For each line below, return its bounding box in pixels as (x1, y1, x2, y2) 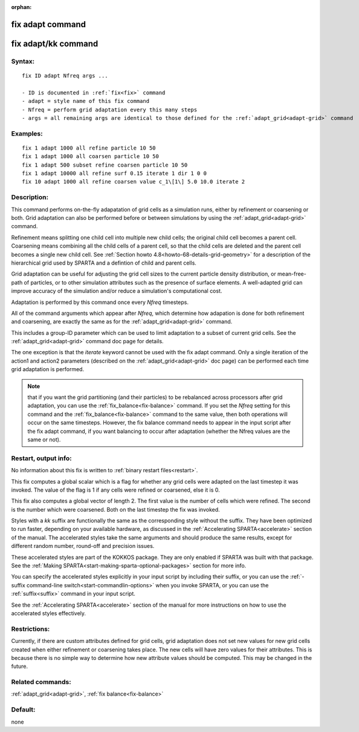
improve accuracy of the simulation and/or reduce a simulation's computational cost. (11, 288, 222, 295)
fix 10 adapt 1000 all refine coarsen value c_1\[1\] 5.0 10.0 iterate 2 (22, 179, 245, 185)
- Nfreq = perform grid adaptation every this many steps (22, 106, 198, 113)
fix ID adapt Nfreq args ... (22, 72, 108, 79)
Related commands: (11, 678, 72, 687)
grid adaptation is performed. (11, 366, 85, 373)
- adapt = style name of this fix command (22, 97, 150, 105)
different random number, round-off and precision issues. (11, 542, 155, 550)
